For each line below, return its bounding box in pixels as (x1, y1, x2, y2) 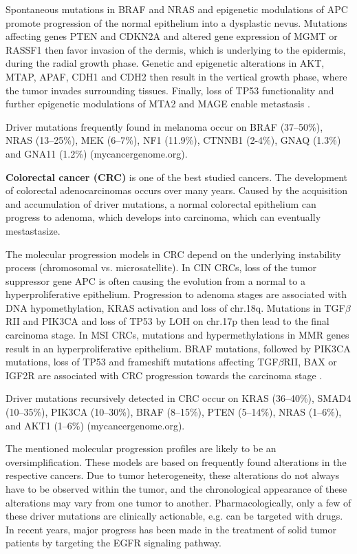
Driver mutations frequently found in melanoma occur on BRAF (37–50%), (6, 119, 323, 134)
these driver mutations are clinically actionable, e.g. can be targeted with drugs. (6, 509, 343, 523)
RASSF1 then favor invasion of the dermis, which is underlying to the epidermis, (6, 42, 346, 56)
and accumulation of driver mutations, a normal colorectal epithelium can (6, 196, 316, 211)
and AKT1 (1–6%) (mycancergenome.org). (6, 418, 185, 432)
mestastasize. (6, 223, 61, 237)
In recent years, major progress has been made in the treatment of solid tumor (6, 522, 336, 536)
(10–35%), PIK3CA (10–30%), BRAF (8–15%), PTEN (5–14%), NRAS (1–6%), (6, 405, 342, 419)
